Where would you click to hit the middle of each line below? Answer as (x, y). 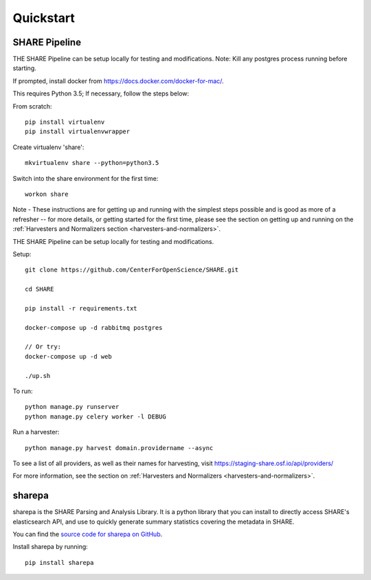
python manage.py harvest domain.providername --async (119, 448)
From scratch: (32, 106)
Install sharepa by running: (50, 547)
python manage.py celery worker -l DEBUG (95, 416)
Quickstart (44, 18)
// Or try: (43, 347)
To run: (23, 391)
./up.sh (38, 376)
